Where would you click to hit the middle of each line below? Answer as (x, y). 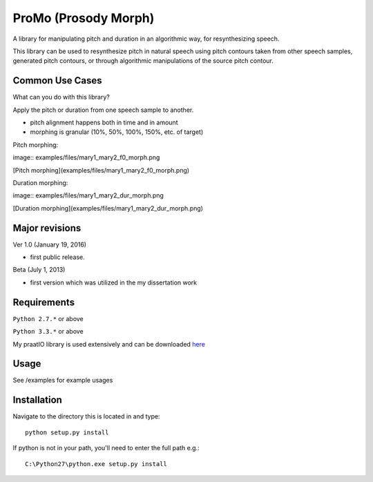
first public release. (58, 257)
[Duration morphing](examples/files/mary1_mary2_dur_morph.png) (108, 208)
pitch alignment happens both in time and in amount (104, 123)
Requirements (44, 302)
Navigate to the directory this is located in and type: (86, 416)
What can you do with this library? (61, 97)
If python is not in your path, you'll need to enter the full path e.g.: (106, 448)
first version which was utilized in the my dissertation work (114, 282)
